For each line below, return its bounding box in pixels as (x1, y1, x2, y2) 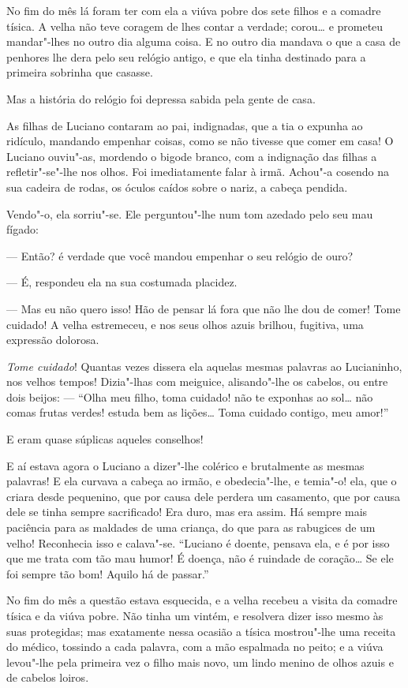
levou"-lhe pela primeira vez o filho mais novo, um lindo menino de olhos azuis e (6, 653, 394, 670)
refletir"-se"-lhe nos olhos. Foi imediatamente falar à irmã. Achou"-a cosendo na (6, 163, 389, 180)
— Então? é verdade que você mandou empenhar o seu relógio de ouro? (6, 247, 354, 264)
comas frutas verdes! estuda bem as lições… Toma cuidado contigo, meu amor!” (6, 404, 389, 421)
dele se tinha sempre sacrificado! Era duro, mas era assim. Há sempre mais (6, 503, 368, 520)
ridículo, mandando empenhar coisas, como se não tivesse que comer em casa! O (6, 133, 394, 149)
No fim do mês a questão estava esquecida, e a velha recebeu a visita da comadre (6, 592, 398, 608)
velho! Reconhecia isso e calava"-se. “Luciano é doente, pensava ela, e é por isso (6, 534, 390, 551)
